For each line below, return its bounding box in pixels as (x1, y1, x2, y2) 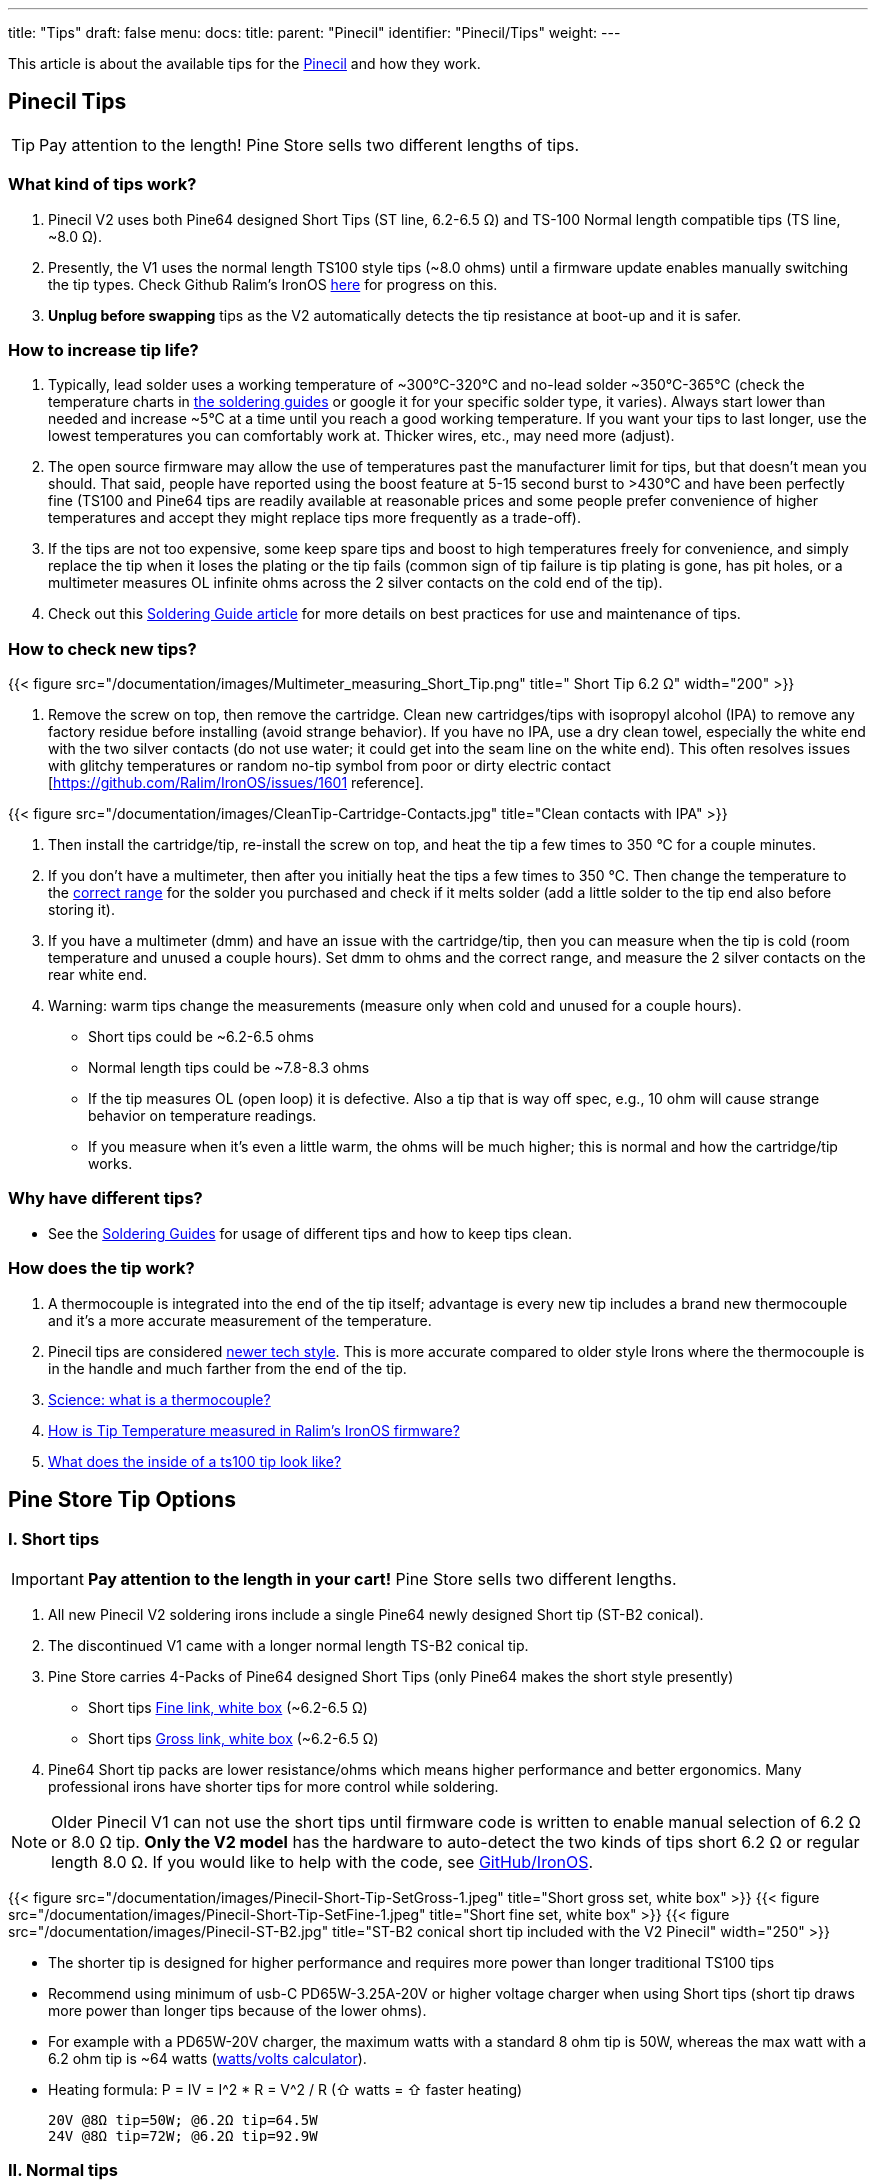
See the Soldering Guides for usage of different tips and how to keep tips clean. (48, 1224, 573, 1242)
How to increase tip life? (8, 339, 199, 360)
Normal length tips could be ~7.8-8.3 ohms (88, 1059, 370, 1077)
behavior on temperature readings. (88, 1107, 317, 1125)
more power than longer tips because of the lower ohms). (48, 2001, 427, 2019)
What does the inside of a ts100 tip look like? (48, 1452, 342, 1470)
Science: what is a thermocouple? (48, 1390, 271, 1408)
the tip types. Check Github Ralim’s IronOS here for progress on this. (48, 275, 498, 293)
